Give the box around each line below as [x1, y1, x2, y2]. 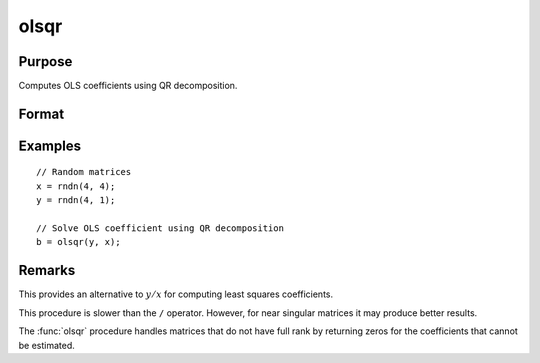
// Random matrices [36, 166, 132, 178]
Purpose [18, 53, 73, 70]
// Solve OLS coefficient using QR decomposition [36, 223, 285, 234]
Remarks [18, 262, 76, 279]
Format [18, 105, 65, 122]
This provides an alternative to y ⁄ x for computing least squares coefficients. [18, 288, 334, 300]
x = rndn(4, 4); [36, 180, 116, 192]
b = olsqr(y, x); [36, 236, 121, 248]
